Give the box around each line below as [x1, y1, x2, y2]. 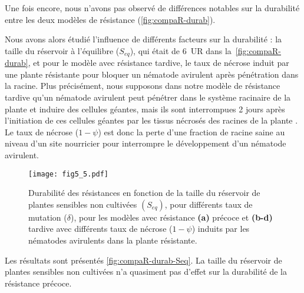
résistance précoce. [5, 277, 72, 289]
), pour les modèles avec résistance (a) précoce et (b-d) [70, 211, 273, 223]
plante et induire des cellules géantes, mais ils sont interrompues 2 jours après [5, 102, 285, 115]
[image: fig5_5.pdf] [28, 169, 109, 178]
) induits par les [191, 222, 250, 235]
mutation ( [28, 211, 67, 223]
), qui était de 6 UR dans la [130, 44, 232, 56]
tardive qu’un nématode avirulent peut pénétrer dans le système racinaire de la [5, 91, 291, 104]
